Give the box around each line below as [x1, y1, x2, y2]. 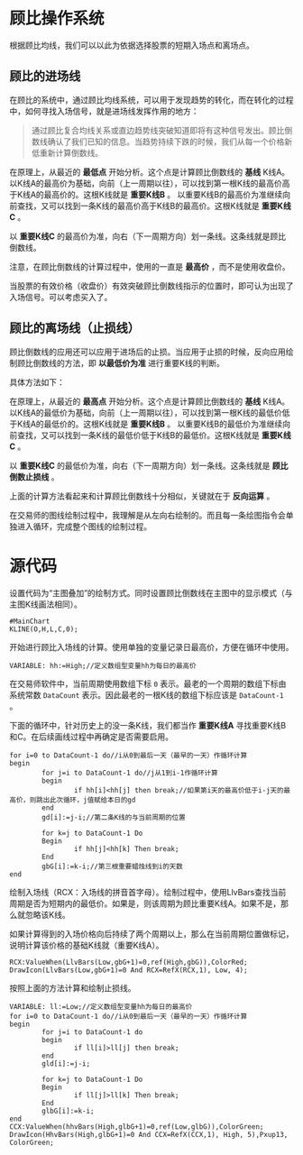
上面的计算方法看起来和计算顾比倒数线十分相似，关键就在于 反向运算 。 [9, 490, 275, 501]
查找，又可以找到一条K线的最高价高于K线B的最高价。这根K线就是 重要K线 [16, 200, 291, 211]
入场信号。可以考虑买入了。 [9, 291, 113, 302]
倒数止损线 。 [9, 471, 60, 482]
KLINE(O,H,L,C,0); [9, 624, 78, 634]
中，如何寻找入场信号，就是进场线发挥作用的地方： [9, 105, 199, 116]
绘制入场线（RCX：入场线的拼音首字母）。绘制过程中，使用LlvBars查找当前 [9, 886, 287, 897]
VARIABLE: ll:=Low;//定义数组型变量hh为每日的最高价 [9, 1002, 192, 1011]
